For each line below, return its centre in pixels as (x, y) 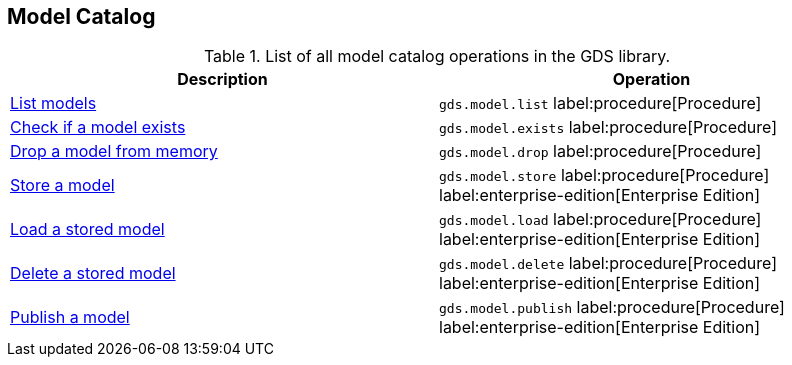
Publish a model (70, 317)
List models (53, 103)
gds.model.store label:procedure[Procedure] (604, 175)
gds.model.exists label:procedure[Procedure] (608, 127)
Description (222, 79)
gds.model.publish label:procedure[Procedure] (612, 307)
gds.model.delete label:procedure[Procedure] (608, 263)
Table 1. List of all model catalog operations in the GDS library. (437, 56)
